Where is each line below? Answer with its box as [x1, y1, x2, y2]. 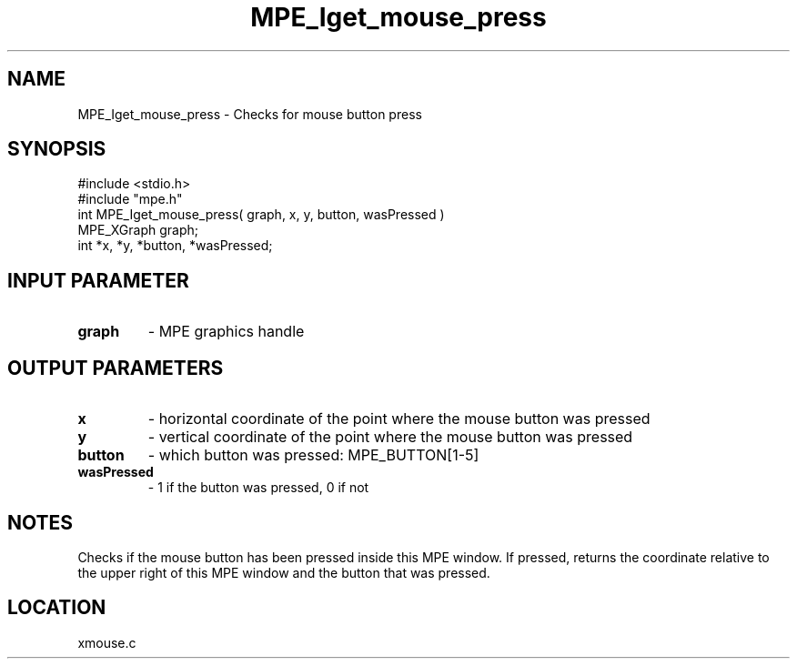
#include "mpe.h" [77, 191, 183, 207]
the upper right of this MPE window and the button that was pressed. [77, 564, 490, 580]
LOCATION [7, 596, 106, 620]
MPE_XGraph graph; [77, 222, 199, 238]
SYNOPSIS [7, 137, 106, 161]
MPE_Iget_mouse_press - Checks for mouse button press [77, 106, 422, 122]
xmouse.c [77, 634, 136, 651]
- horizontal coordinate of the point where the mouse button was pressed [147, 409, 651, 429]
